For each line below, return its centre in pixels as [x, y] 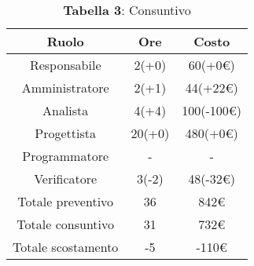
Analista [66, 110]
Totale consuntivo [66, 224]
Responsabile [65, 65]
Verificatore [66, 179]
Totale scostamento [66, 247]
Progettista [66, 133]
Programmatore [66, 156]
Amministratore [65, 87]
